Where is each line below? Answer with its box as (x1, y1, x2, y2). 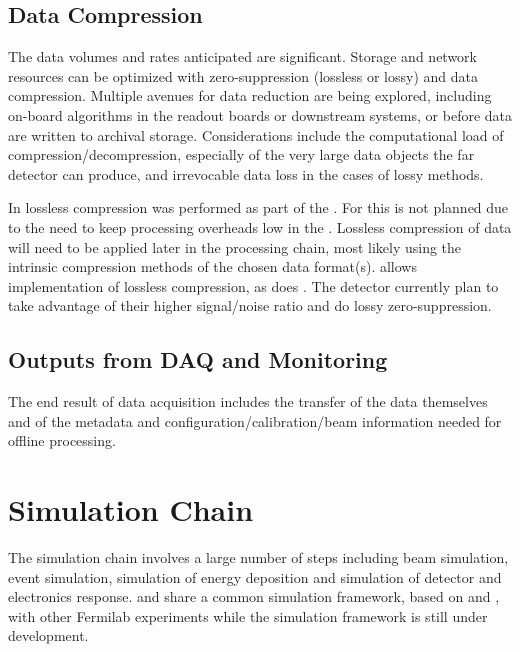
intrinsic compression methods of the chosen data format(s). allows (8, 256, 417, 277)
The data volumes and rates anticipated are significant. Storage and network (8, 46, 477, 67)
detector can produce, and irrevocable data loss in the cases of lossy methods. (8, 163, 484, 184)
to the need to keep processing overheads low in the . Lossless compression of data (8, 216, 512, 237)
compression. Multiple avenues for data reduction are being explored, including (8, 85, 492, 106)
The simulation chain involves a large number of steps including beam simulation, (8, 547, 509, 568)
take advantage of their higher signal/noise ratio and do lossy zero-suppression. (8, 295, 492, 316)
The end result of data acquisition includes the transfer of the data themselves (8, 391, 488, 412)
